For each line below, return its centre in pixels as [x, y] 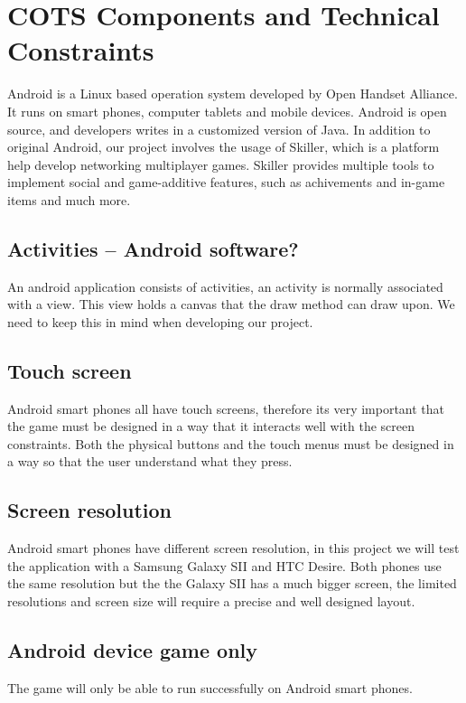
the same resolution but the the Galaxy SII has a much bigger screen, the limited [232, 583]
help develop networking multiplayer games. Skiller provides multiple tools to [221, 164]
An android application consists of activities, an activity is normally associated [225, 286]
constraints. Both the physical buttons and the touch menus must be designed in [231, 443]
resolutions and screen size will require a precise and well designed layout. [211, 601]
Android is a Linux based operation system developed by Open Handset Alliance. [233, 94]
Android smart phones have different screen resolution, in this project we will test [233, 548]
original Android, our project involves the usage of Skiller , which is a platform [224, 147]
